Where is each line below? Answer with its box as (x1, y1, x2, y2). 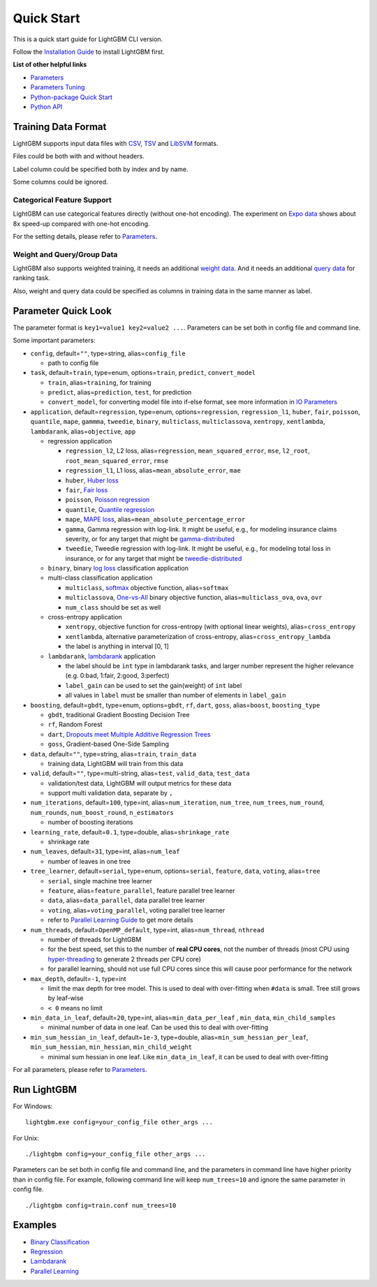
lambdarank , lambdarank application (47, 652, 156, 660)
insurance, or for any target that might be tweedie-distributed (65, 554, 242, 562)
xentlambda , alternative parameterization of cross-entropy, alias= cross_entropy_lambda (65, 632, 331, 640)
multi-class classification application (47, 573, 153, 582)
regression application (47, 437, 112, 446)
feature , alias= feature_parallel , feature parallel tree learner (47, 886, 235, 895)
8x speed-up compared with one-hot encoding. (13, 219, 150, 228)
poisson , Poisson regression (65, 496, 150, 504)
